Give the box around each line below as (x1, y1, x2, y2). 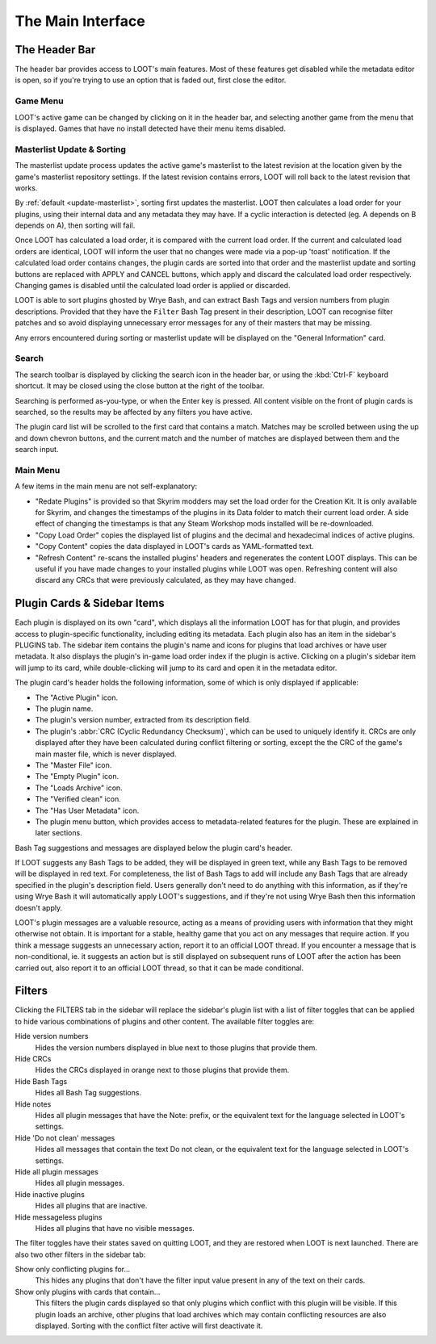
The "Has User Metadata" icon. (35, 806, 140, 815)
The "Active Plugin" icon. (35, 693, 119, 702)
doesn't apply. (15, 902, 63, 912)
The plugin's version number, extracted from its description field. (35, 715, 252, 725)
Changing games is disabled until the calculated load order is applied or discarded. (15, 281, 291, 291)
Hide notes (15, 1099, 52, 1109)
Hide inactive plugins (15, 1189, 85, 1199)
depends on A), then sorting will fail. (15, 220, 136, 230)
